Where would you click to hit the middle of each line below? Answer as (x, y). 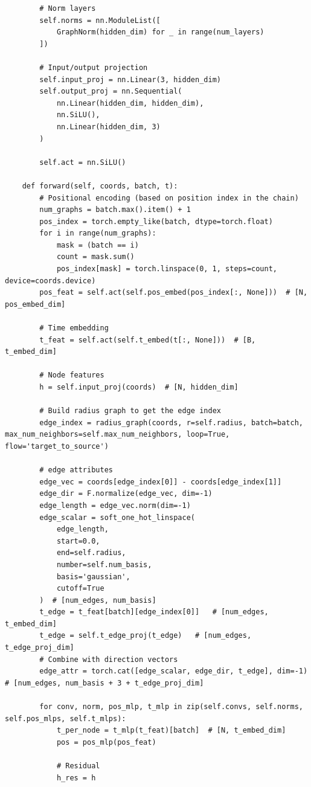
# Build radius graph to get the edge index (130, 411)
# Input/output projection (94, 67)
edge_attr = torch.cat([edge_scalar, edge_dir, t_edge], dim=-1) (174, 671)
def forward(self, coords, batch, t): (100, 186)
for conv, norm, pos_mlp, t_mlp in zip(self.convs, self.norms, (171, 707)
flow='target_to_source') (57, 446)
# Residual (78, 766)
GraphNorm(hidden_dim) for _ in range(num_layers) (160, 32)
